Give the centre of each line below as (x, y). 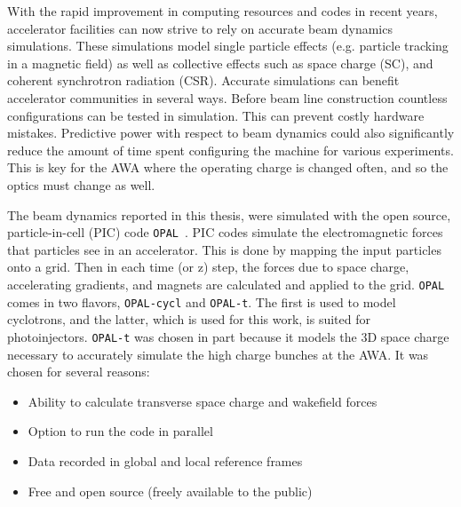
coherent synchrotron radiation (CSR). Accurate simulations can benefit (203, 80)
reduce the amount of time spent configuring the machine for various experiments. (230, 150)
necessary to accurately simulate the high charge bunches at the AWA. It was (218, 354)
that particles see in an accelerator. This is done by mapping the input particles (224, 249)
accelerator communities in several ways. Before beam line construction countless (227, 97)
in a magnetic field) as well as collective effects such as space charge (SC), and (220, 63)
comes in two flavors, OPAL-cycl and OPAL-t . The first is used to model (202, 301)
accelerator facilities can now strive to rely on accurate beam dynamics (200, 28)
